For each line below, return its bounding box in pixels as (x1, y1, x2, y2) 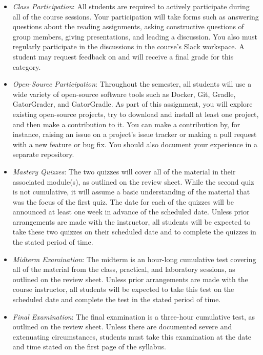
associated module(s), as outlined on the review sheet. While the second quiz (12, 176, 254, 187)
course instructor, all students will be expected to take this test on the (12, 284, 234, 294)
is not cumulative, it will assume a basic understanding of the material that (12, 186, 250, 197)
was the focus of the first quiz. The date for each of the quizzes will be (12, 196, 234, 207)
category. (12, 61, 41, 72)
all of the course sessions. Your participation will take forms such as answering (12, 11, 259, 22)
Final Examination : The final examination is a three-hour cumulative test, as (12, 311, 255, 322)
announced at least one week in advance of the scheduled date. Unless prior (12, 206, 250, 217)
